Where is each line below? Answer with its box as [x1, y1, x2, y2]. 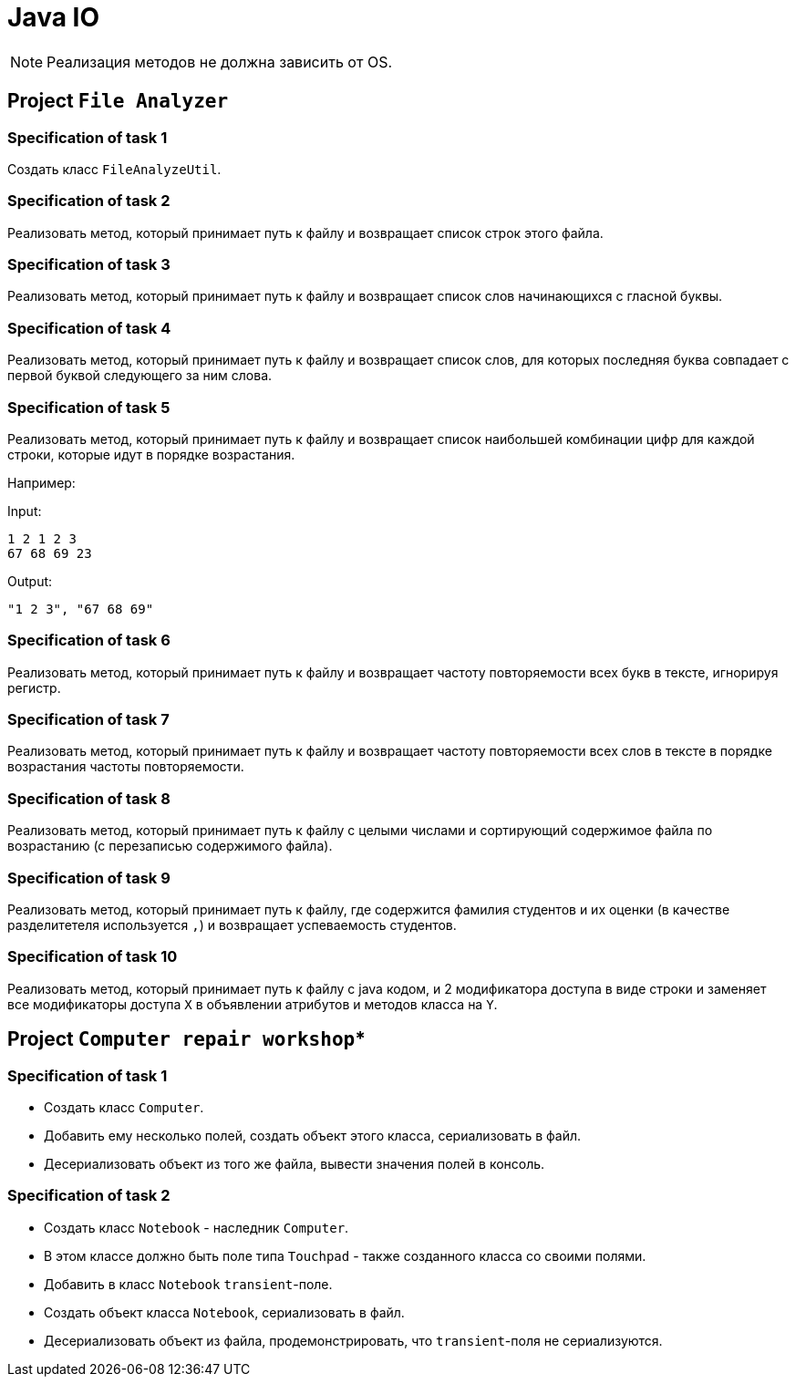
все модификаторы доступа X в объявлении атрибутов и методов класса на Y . [7, 996, 498, 1012]
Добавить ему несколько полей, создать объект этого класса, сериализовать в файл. [44, 1127, 582, 1143]
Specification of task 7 [7, 710, 170, 729]
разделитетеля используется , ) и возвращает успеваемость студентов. [7, 916, 457, 933]
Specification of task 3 [7, 255, 171, 274]
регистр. [7, 679, 61, 696]
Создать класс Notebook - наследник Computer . [44, 1219, 349, 1235]
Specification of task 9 [7, 868, 171, 887]
